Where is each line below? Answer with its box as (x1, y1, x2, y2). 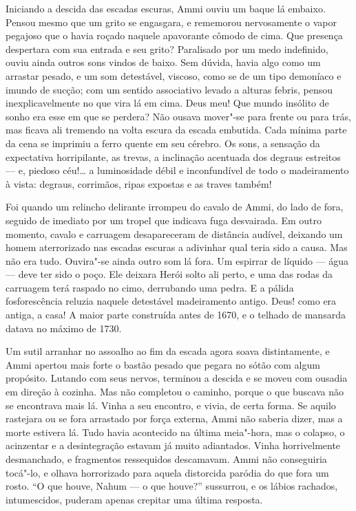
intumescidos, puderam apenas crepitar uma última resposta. (6, 492, 263, 506)
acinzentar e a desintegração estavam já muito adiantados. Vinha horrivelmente (6, 438, 341, 453)
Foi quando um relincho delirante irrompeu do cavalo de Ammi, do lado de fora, (6, 199, 344, 214)
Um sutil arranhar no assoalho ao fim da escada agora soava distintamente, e (6, 344, 330, 358)
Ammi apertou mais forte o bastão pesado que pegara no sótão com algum (6, 357, 320, 371)
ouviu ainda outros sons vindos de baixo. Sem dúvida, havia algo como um (6, 55, 321, 69)
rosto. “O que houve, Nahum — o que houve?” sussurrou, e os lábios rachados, (6, 479, 338, 493)
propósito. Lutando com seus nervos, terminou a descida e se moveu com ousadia (6, 371, 348, 385)
